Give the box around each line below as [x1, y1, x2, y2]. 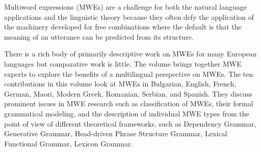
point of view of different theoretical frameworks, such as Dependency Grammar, [4, 118, 256, 129]
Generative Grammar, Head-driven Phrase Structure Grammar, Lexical [4, 128, 227, 139]
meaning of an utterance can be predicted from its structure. [4, 31, 194, 42]
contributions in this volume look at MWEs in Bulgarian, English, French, [4, 78, 237, 89]
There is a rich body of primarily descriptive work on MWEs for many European [4, 48, 257, 59]
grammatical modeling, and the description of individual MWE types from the [4, 108, 249, 118]
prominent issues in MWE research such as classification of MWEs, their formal [4, 98, 253, 109]
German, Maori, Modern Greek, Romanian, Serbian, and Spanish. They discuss [4, 88, 252, 99]
